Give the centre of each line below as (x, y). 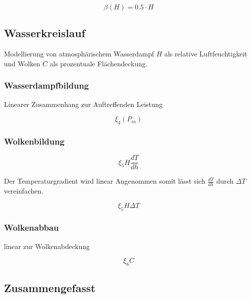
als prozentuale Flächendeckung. (99, 63)
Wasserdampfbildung (47, 85)
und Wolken (22, 63)
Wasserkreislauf (45, 33)
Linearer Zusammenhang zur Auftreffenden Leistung (83, 104)
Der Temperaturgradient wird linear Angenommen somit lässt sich (105, 181)
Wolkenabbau (31, 227)
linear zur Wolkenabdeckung (47, 246)
